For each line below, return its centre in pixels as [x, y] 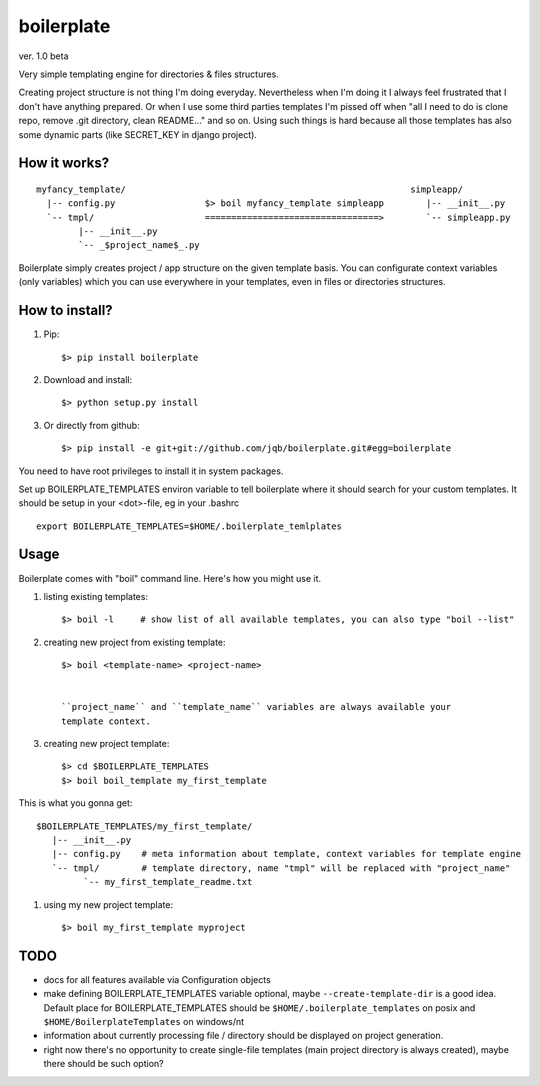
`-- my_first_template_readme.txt [168, 882]
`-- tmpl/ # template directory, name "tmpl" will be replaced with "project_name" [281, 868]
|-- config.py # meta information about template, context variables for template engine [286, 854]
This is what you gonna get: [75, 803]
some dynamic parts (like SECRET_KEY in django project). [137, 134]
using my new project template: [108, 904]
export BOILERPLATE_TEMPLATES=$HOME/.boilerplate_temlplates [189, 526]
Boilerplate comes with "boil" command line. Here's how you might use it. [170, 578]
